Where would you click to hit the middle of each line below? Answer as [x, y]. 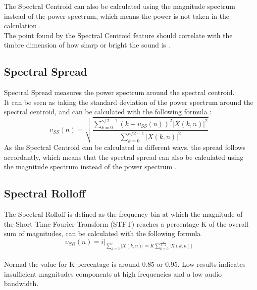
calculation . [23, 25]
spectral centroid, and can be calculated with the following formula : [108, 112]
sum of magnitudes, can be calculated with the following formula [102, 233]
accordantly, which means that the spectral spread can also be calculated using [124, 157]
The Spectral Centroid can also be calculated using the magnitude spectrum [120, 6]
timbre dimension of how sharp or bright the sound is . [87, 45]
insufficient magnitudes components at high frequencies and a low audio [113, 273]
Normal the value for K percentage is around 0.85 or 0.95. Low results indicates [125, 264]
